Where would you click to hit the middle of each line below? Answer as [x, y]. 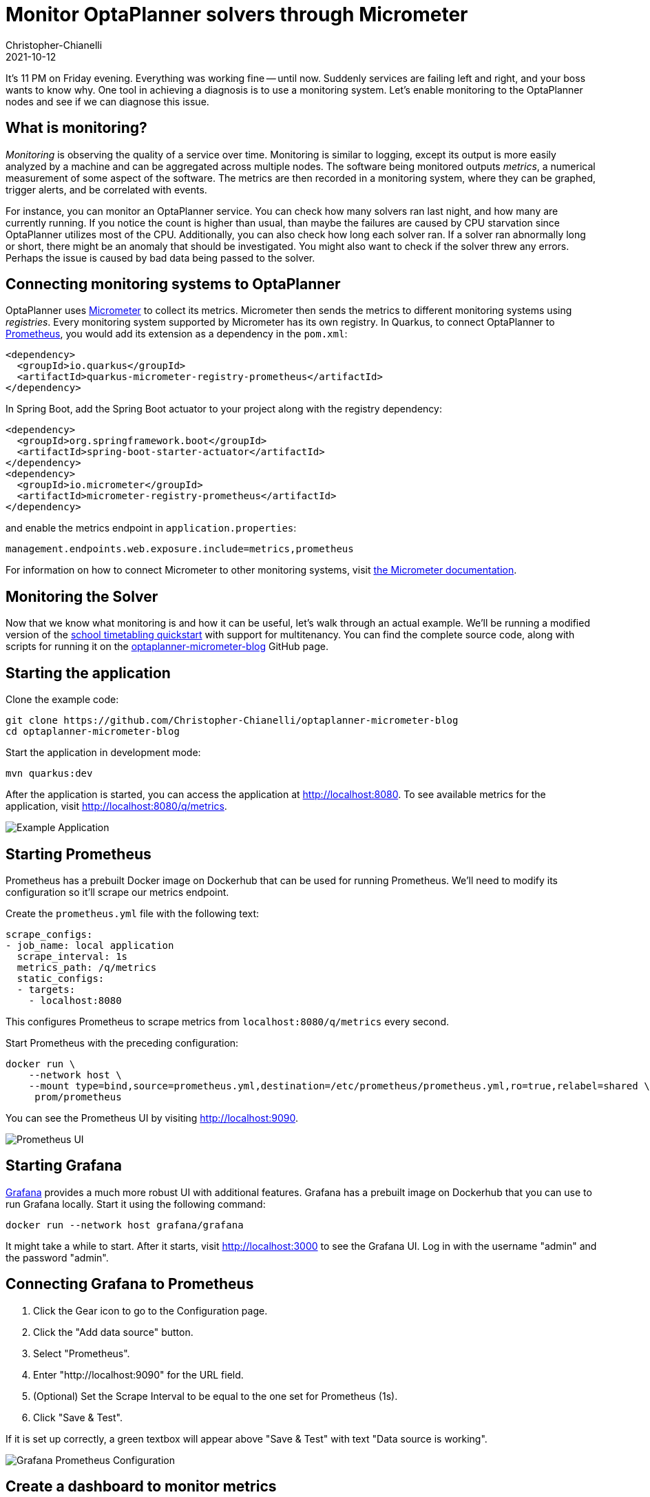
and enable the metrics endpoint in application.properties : [151, 528]
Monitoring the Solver [82, 596]
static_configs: [61, 978]
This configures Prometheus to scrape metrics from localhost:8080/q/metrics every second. [227, 1021]
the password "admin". [57, 1257]
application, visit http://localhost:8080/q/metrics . [116, 806]
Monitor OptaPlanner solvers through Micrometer [237, 14]
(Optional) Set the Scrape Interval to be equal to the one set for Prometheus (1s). [216, 1396]
